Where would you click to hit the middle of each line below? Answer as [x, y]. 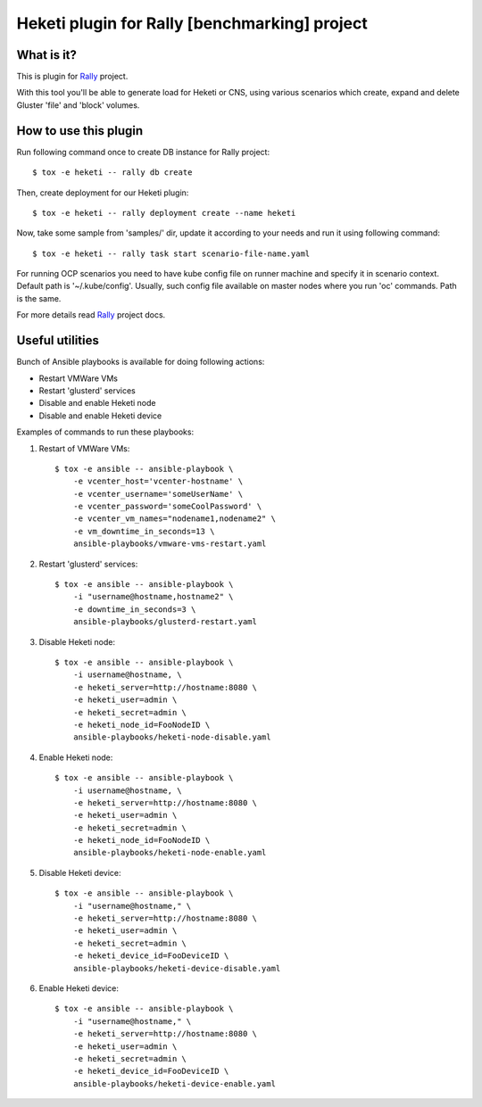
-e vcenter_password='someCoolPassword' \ [167, 507]
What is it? [47, 55]
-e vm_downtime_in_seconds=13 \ [144, 531]
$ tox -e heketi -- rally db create [112, 173]
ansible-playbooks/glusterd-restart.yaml [165, 622]
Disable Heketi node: [77, 641]
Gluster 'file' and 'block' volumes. [78, 105]
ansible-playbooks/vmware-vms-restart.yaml [170, 544]
